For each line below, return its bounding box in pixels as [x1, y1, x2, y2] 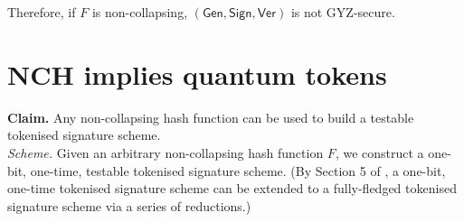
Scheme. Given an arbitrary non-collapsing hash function [7, 143, 324, 162]
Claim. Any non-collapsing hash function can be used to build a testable [7, 107, 414, 126]
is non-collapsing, [91, 3, 188, 21]
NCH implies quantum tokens [7, 55, 387, 92]
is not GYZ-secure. [290, 3, 395, 21]
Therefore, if [7, 3, 76, 21]
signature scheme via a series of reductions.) [7, 196, 251, 215]
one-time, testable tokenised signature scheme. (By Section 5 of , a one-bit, [30, 161, 446, 180]
